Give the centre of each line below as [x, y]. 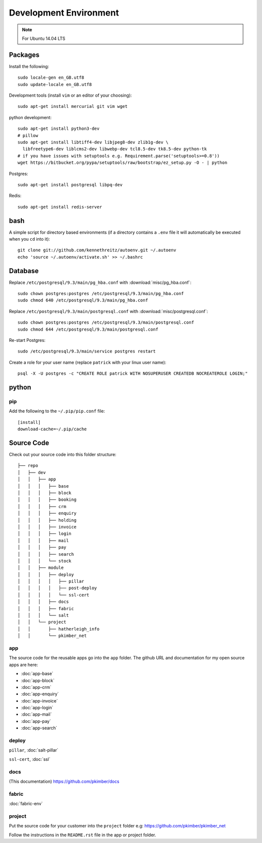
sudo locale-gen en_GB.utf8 [51, 78]
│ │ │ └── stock [45, 561]
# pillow [28, 135]
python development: [30, 117]
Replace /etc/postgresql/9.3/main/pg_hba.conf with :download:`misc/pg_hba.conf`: [100, 282]
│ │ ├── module [41, 568]
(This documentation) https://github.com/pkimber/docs [64, 781]
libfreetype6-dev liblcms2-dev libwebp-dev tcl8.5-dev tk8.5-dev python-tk [115, 149]
